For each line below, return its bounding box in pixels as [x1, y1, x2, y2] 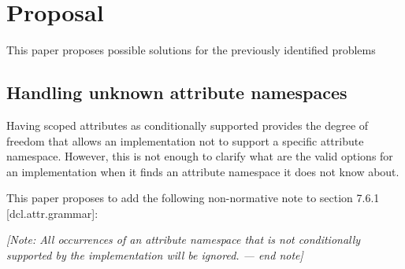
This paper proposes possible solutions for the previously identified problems [6, 42, 376, 58]
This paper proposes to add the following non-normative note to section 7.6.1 [6, 190, 380, 206]
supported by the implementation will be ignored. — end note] [6, 247, 303, 263]
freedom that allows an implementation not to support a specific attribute [6, 132, 364, 149]
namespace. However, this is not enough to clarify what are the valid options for [6, 148, 393, 164]
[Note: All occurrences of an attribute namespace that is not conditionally [6, 231, 361, 248]
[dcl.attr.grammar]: [6, 205, 98, 221]
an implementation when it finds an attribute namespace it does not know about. [6, 163, 399, 179]
